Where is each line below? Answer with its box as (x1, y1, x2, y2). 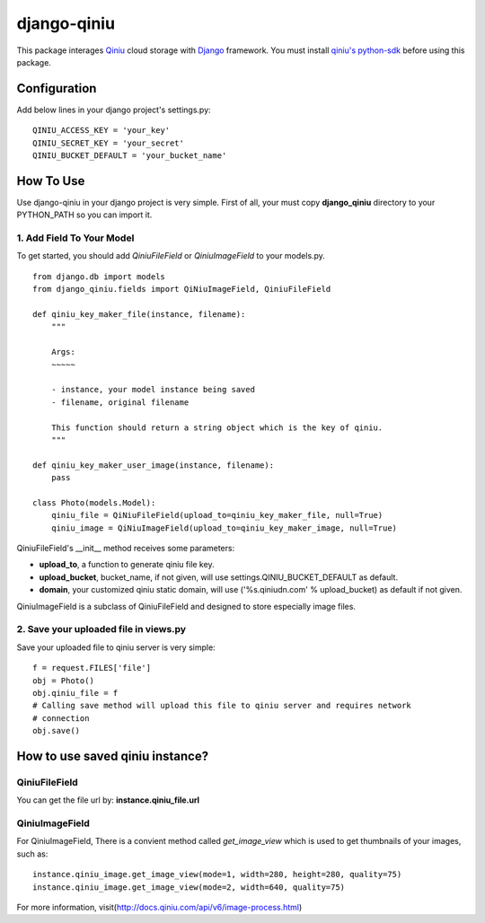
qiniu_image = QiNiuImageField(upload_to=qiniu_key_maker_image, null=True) (50, 523, 398, 533)
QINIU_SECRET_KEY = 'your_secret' (32, 137, 184, 148)
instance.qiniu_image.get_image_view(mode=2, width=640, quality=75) (32, 882, 346, 892)
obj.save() (32, 725, 81, 736)
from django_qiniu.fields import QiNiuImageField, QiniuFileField (32, 284, 331, 294)
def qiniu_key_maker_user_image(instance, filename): (32, 460, 274, 470)
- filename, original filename (50, 397, 190, 408)
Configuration (16, 81, 97, 96)
